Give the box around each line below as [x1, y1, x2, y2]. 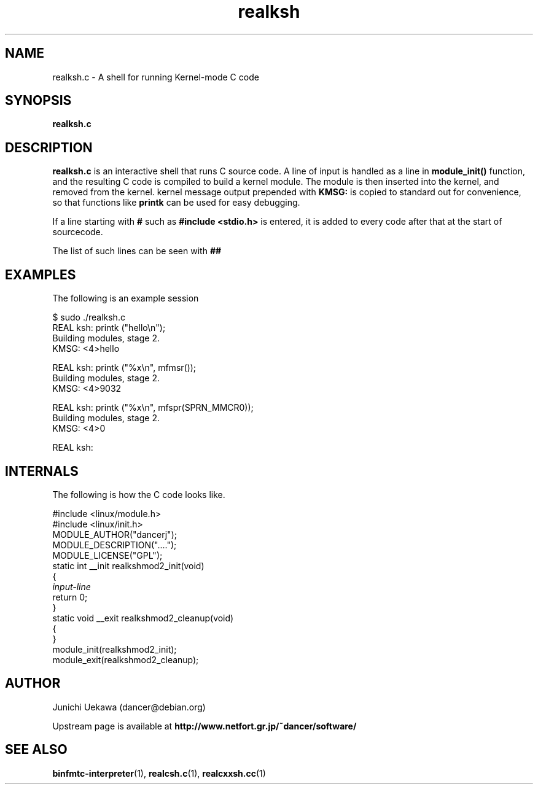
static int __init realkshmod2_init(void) [52, 560, 205, 571]
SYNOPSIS [5, 93, 72, 109]
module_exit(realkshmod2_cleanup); [52, 654, 199, 665]
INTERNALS [5, 463, 79, 479]
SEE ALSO [5, 742, 68, 758]
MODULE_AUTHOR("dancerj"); [52, 529, 177, 540]
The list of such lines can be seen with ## [52, 246, 222, 257]
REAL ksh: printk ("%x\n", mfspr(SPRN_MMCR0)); [52, 402, 254, 413]
